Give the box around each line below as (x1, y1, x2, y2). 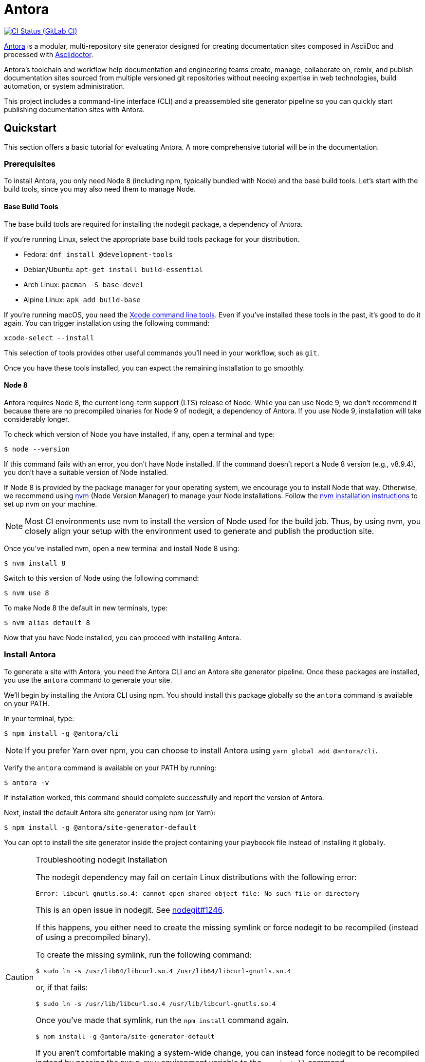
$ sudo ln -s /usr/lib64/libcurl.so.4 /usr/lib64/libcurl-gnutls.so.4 (36, 967, 291, 975)
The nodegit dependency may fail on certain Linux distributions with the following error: (36, 872, 357, 882)
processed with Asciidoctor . (4, 50, 93, 59)
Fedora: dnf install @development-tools (23, 250, 173, 258)
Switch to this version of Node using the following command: (4, 573, 199, 582)
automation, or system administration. (4, 81, 125, 90)
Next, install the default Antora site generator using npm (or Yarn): (4, 808, 216, 817)
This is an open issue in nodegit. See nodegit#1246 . (36, 905, 225, 915)
